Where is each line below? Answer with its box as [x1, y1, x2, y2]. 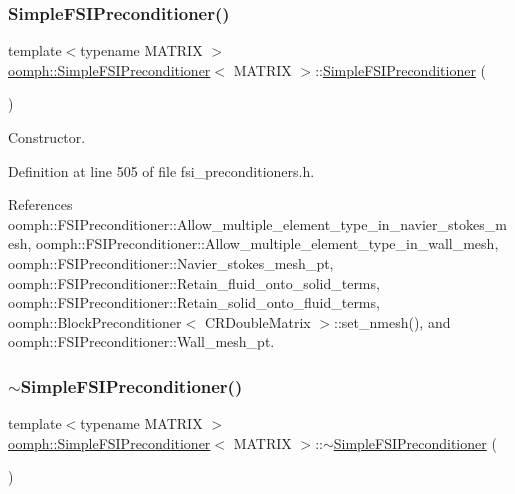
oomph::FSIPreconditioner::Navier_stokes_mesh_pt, [8, 252, 334, 273]
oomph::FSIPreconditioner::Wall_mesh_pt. [8, 331, 275, 352]
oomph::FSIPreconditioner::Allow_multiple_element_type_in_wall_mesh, [36, 233, 499, 254]
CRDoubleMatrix [204, 311, 311, 332]
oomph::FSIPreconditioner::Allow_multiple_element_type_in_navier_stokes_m [8, 213, 507, 234]
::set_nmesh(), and [334, 311, 451, 332]
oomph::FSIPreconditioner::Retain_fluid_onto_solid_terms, [8, 272, 380, 293]
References [8, 194, 73, 215]
